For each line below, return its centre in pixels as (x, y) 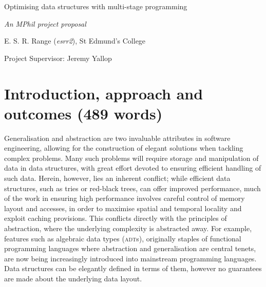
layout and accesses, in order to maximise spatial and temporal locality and (123, 208)
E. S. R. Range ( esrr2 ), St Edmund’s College (75, 41)
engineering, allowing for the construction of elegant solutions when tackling (124, 148)
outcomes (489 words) (83, 113)
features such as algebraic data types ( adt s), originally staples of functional (123, 238)
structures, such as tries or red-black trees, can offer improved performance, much (132, 188)
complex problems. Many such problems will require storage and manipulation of (131, 158)
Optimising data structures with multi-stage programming (96, 6)
